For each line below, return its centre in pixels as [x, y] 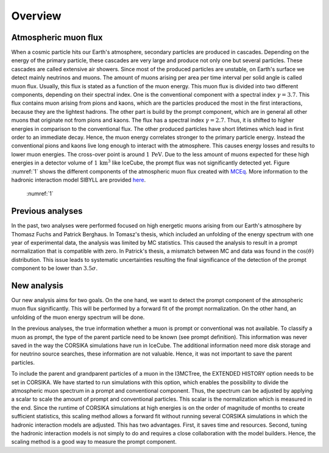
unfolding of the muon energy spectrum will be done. [78, 317]
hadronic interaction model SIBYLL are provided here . [79, 180]
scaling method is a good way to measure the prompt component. [94, 442]
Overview [36, 16]
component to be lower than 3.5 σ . [54, 269]
